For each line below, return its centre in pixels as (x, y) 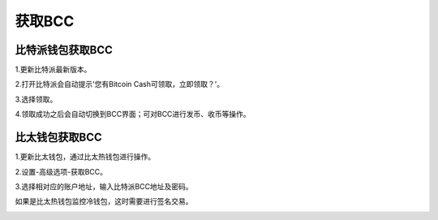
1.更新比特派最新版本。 (53, 70)
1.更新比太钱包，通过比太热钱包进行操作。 (85, 157)
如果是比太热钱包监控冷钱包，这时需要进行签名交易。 (104, 201)
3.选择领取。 (36, 99)
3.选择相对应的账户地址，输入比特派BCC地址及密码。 (104, 186)
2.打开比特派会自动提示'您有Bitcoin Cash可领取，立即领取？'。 (120, 84)
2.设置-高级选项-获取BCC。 (61, 171)
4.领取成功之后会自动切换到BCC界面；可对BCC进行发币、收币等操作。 (133, 114)
